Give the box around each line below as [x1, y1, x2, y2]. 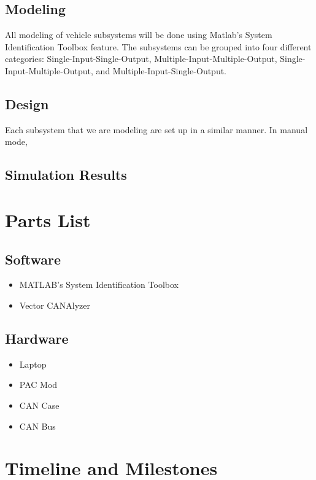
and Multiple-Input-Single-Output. [96, 64, 227, 77]
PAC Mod [19, 378, 58, 391]
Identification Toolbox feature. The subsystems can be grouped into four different [5, 40, 312, 53]
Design [5, 94, 49, 113]
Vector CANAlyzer [19, 298, 90, 311]
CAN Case [19, 398, 60, 411]
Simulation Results [5, 165, 127, 184]
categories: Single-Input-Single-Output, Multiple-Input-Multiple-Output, [5, 52, 277, 65]
